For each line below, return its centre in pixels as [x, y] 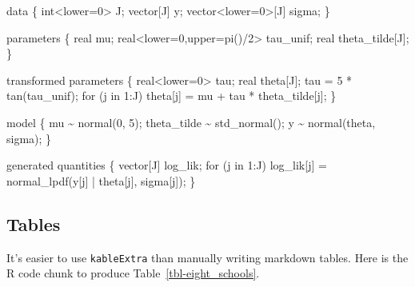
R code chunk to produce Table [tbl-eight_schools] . [133, 273]
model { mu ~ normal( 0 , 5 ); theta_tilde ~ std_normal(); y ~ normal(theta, [191, 122]
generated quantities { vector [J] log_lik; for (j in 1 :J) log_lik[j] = [167, 165]
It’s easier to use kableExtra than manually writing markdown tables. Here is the [207, 257]
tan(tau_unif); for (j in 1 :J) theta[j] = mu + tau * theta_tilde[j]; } [172, 96]
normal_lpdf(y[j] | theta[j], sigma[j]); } [101, 180]
